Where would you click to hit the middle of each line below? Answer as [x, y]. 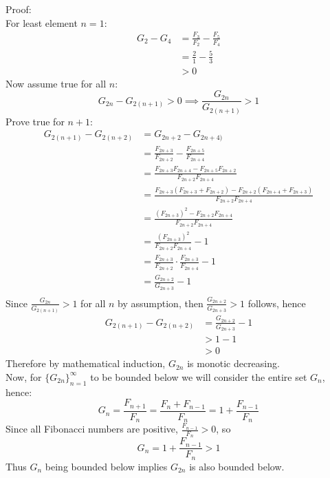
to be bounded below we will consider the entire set [199, 376]
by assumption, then [161, 303]
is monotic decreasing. [233, 363]
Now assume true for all [56, 83]
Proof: [19, 9]
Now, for [24, 376]
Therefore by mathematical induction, [86, 363]
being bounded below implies [106, 466]
